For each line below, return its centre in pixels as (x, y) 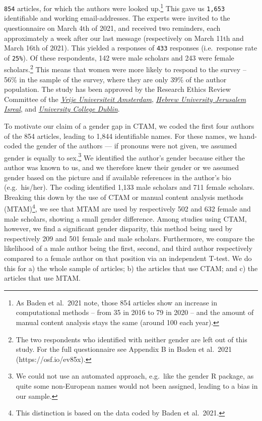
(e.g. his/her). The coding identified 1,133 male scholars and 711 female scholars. (129, 187)
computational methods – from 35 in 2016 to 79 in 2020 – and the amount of (135, 312)
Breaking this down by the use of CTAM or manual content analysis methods (124, 197)
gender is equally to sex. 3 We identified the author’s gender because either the (125, 156)
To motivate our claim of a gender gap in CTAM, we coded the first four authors (129, 126)
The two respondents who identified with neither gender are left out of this (132, 339)
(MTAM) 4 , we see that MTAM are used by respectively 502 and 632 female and (127, 208)
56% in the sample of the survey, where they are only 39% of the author (115, 79)
